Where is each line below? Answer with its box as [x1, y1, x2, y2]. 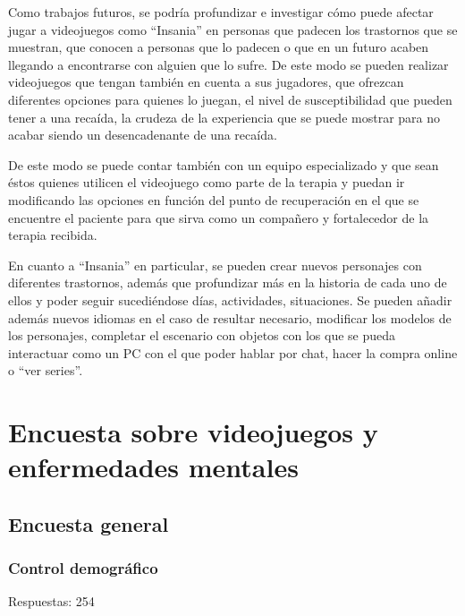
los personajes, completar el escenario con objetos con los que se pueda [8, 326, 396, 345]
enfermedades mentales [8, 449, 299, 485]
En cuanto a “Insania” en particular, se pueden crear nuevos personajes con [8, 255, 422, 274]
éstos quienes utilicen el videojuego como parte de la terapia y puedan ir [8, 173, 405, 192]
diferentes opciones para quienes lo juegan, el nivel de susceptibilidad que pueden [8, 90, 452, 108]
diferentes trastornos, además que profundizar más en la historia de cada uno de [8, 273, 447, 292]
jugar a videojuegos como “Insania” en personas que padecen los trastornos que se [8, 20, 458, 38]
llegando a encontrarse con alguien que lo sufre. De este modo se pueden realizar [8, 55, 449, 73]
